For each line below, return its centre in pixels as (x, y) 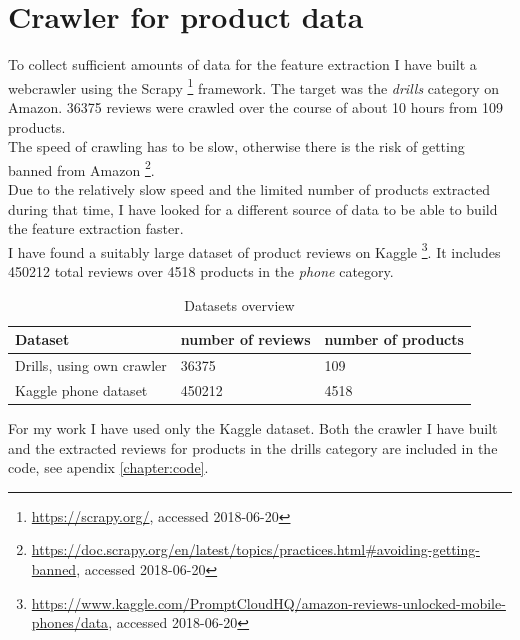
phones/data (70, 622)
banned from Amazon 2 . (81, 168)
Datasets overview (239, 304)
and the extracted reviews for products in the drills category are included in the (253, 447)
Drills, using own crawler (91, 365)
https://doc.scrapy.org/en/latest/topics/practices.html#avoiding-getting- (255, 549)
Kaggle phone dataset (81, 389)
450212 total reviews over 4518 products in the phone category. (201, 271)
